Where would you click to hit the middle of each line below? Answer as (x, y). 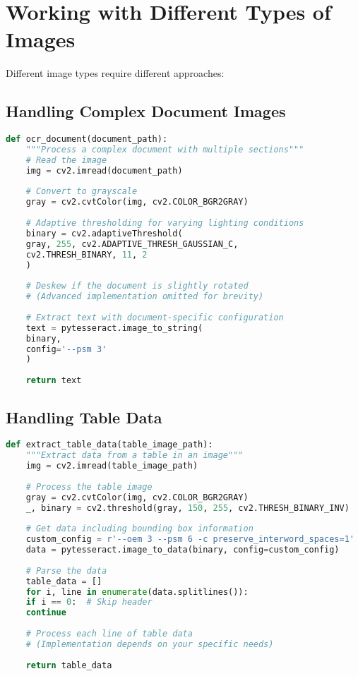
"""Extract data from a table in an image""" (135, 455)
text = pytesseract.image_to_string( (114, 328)
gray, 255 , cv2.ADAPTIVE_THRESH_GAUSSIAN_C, (132, 244)
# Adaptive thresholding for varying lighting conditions (165, 223)
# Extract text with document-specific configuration (155, 317)
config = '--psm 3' (66, 349)
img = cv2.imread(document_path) (104, 170)
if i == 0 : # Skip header (89, 602)
